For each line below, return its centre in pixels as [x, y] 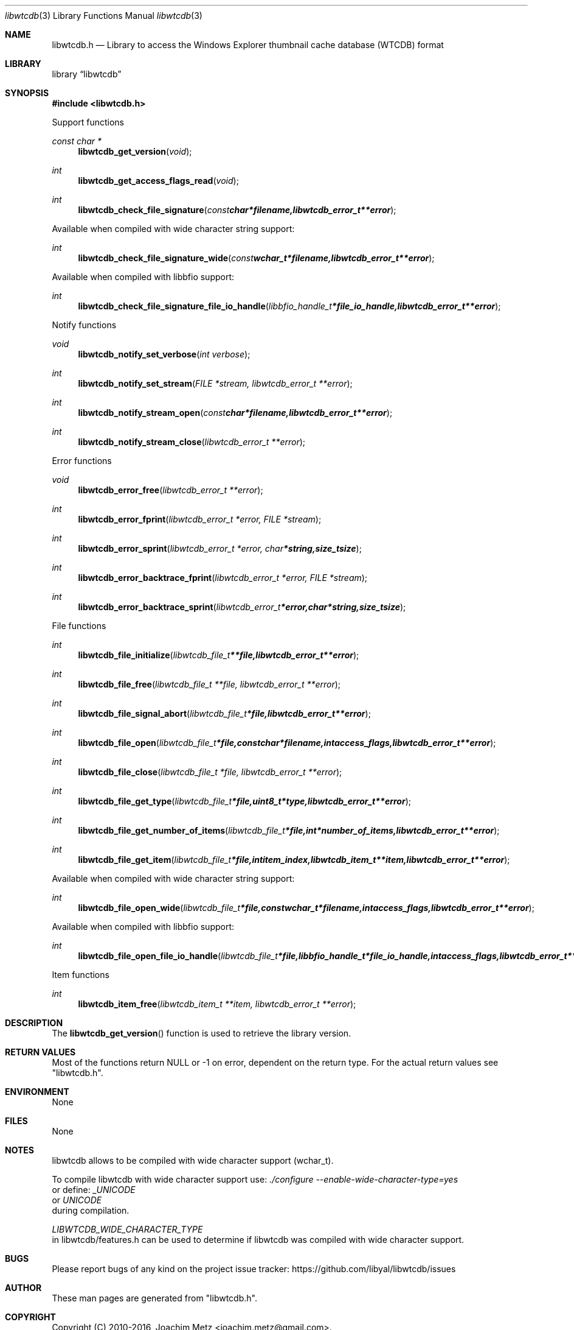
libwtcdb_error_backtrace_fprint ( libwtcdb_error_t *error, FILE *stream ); [223, 578]
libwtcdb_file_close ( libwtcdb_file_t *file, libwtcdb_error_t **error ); [210, 772]
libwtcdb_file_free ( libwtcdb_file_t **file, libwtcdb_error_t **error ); [209, 684]
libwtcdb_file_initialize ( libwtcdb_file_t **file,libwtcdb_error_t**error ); [219, 655]
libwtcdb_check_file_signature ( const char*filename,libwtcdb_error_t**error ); [237, 210]
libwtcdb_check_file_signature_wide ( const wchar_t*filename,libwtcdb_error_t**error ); [256, 258]
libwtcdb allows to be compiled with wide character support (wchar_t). [193, 1160]
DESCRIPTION [34, 1023]
